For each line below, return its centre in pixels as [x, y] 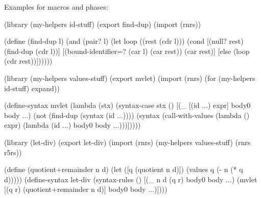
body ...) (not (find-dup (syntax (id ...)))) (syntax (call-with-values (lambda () [127, 115]
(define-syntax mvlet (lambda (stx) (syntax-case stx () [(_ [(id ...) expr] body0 [127, 105]
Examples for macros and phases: [56, 7]
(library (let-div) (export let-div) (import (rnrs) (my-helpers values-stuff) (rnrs [127, 142]
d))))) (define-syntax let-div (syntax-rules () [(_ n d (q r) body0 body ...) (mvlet [131, 179]
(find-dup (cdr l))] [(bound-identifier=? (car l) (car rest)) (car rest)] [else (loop [127, 51]
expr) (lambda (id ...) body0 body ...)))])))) [73, 125]
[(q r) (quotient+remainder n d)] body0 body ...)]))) [86, 189]
